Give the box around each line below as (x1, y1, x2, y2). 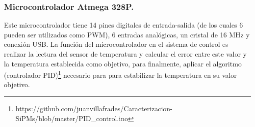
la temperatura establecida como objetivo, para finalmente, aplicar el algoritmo (4, 58, 242, 68)
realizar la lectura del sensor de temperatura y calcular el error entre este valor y (4, 49, 247, 59)
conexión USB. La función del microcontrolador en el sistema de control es (4, 39, 228, 49)
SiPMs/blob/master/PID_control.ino (15, 113, 128, 123)
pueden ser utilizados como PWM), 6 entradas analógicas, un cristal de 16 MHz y (4, 29, 250, 39)
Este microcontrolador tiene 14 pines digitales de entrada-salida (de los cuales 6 (4, 20, 243, 30)
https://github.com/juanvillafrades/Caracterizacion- (15, 103, 173, 114)
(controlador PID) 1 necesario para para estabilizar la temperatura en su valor (4, 68, 237, 80)
